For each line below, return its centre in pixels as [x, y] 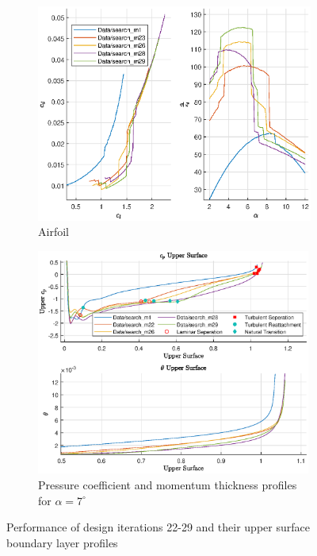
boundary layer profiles [62, 542]
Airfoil [53, 232]
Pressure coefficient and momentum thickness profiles [168, 485]
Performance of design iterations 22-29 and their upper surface [158, 527]
